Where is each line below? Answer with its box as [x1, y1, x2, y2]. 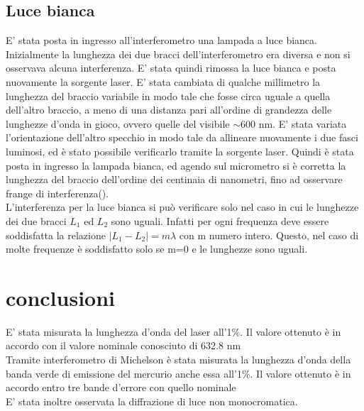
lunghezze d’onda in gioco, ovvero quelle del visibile [6, 116, 230, 131]
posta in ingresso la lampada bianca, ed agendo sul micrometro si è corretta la [6, 158, 346, 172]
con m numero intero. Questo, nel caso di [179, 227, 359, 242]
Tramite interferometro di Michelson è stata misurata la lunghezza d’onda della [6, 352, 351, 367]
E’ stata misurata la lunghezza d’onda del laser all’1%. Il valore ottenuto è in [6, 324, 341, 339]
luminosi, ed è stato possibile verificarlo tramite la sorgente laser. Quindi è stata [6, 143, 354, 158]
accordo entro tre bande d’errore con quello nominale [6, 380, 236, 395]
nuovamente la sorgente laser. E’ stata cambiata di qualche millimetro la [6, 74, 321, 89]
